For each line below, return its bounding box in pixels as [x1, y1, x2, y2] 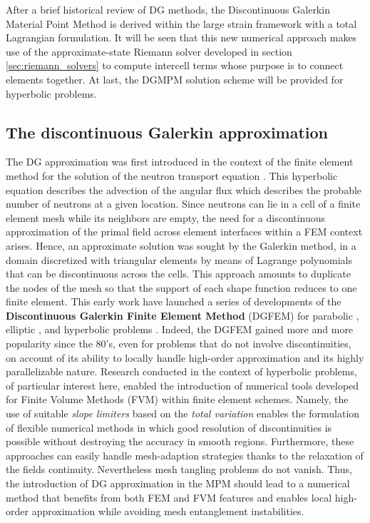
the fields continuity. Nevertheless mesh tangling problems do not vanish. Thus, [6, 462, 352, 477]
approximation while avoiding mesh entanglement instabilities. [31, 504, 304, 519]
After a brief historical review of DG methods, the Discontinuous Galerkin [6, 2, 330, 16]
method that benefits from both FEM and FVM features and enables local [6, 489, 332, 504]
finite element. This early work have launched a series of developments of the [6, 294, 341, 309]
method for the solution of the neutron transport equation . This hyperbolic [6, 168, 338, 183]
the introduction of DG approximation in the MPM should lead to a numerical [6, 476, 350, 491]
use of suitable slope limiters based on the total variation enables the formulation [6, 406, 360, 421]
